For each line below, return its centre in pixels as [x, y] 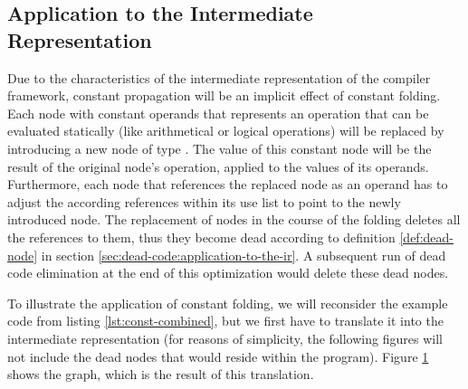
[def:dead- [426, 237]
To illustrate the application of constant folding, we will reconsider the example [228, 303]
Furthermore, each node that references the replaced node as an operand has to [228, 184]
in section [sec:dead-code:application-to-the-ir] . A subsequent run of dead [244, 255]
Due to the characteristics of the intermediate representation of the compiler [219, 77]
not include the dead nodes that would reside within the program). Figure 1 [218, 356]
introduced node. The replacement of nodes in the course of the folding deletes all [234, 219]
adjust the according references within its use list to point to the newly [204, 201]
